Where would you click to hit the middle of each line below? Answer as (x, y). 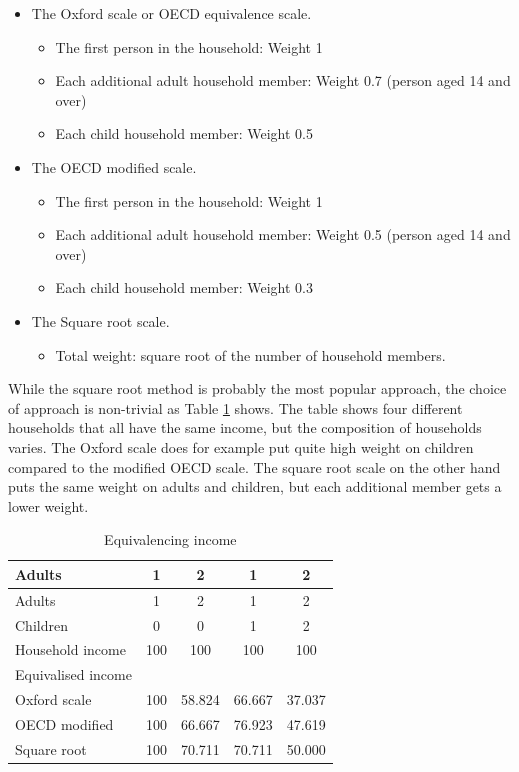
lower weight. (48, 505)
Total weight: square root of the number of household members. (250, 354)
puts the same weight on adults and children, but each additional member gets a (255, 486)
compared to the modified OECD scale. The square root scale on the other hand (254, 466)
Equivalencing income (170, 539)
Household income (70, 649)
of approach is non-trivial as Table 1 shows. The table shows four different (235, 407)
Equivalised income (73, 674)
